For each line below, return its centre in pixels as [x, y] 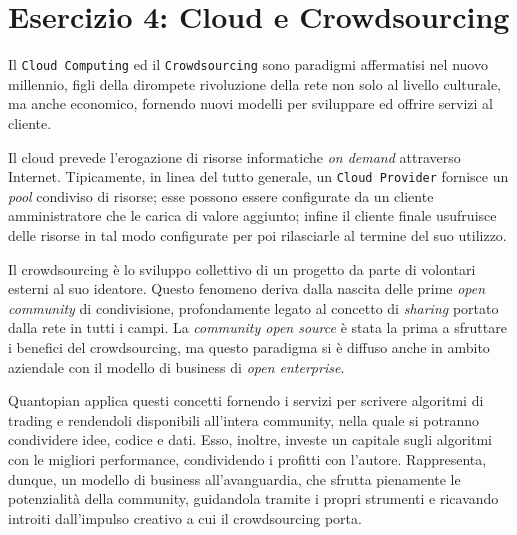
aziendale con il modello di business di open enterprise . [176, 366]
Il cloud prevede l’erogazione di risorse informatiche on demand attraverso [234, 156]
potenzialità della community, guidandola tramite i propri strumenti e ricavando [253, 498]
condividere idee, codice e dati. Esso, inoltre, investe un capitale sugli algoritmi [250, 439]
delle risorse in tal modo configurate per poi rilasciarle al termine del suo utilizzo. [257, 235]
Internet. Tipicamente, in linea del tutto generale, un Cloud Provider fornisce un [258, 176]
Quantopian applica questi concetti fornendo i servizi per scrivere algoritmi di [246, 400]
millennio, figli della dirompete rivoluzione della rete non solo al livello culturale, [254, 83]
